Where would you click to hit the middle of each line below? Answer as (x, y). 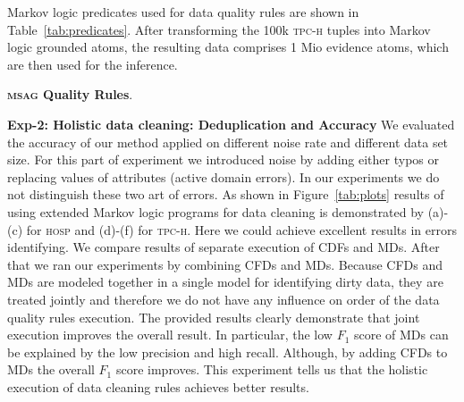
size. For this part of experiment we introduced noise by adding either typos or (223, 159)
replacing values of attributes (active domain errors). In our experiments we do (224, 176)
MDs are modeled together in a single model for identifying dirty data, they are (225, 282)
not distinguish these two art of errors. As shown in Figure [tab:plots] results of (226, 194)
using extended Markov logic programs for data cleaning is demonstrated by (216, 211)
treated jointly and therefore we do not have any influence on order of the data (224, 299)
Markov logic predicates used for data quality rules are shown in (183, 12)
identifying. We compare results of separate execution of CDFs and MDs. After (224, 247)
